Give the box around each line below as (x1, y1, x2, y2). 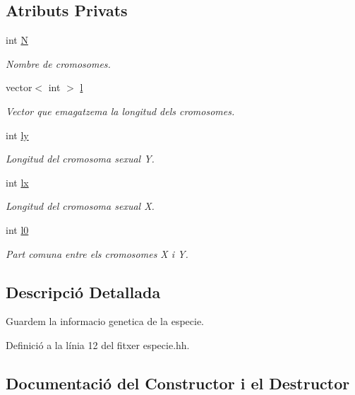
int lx (6, 175, 29, 189)
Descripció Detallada (6, 281, 161, 302)
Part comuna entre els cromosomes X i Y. (6, 246, 188, 261)
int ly (6, 127, 29, 142)
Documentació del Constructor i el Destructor (6, 372, 350, 394)
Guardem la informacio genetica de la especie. (6, 314, 205, 329)
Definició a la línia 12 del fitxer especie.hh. (6, 337, 190, 352)
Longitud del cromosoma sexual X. (6, 199, 155, 213)
